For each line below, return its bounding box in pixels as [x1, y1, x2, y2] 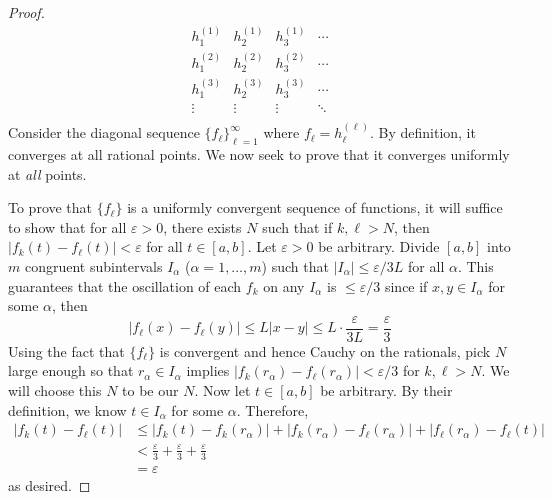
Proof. [8, 2, 45, 22]
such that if [262, 216, 333, 237]
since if [384, 275, 428, 296]
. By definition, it [369, 122, 476, 143]
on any [263, 275, 305, 296]
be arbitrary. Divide [318, 236, 440, 257]
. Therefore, [236, 399, 309, 420]
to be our [122, 380, 179, 401]
